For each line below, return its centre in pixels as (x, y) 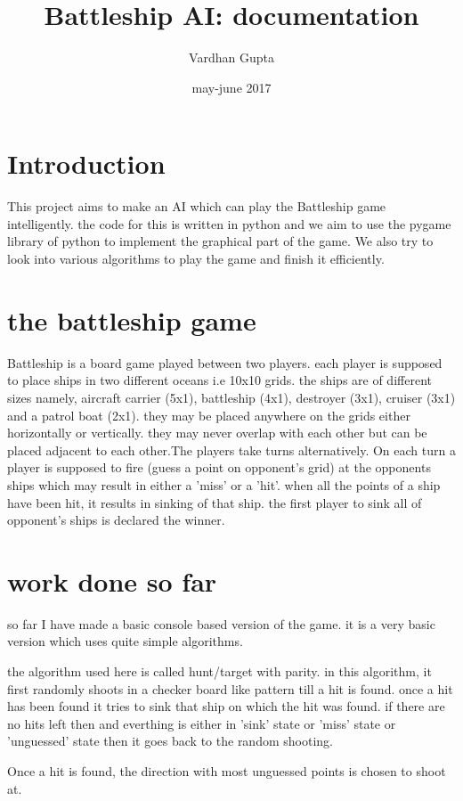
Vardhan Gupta (231, 57)
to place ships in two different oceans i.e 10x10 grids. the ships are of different (219, 380)
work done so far (112, 580)
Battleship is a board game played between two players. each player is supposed (225, 362)
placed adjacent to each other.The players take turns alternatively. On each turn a (231, 450)
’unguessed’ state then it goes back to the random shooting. (170, 741)
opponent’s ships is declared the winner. (116, 520)
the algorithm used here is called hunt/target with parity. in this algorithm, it (219, 671)
